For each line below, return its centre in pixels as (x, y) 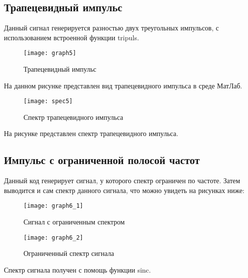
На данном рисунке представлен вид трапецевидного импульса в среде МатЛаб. (123, 85)
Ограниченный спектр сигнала (69, 253)
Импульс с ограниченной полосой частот (102, 160)
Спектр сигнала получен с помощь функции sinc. (77, 269)
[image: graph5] (50, 53)
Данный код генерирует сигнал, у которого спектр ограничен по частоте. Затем (122, 181)
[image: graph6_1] (53, 206)
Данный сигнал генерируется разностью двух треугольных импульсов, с (112, 28)
